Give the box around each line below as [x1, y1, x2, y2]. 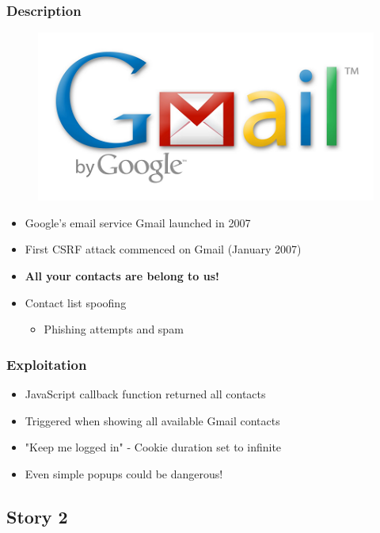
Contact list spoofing [25, 294, 127, 310]
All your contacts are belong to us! [25, 268, 219, 284]
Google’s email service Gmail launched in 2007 [25, 214, 251, 230]
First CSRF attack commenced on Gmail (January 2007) [25, 241, 302, 257]
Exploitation [6, 354, 87, 374]
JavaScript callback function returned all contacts [25, 386, 266, 402]
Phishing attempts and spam [44, 321, 184, 337]
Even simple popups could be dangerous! [25, 465, 223, 482]
